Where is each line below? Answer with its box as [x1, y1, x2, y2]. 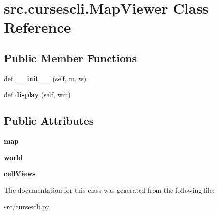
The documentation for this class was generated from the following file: [4, 184, 215, 195]
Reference [4, 17, 71, 37]
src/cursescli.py [4, 201, 49, 211]
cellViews [4, 168, 36, 179]
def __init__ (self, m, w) [4, 73, 87, 83]
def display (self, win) [4, 89, 71, 99]
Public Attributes [4, 113, 94, 128]
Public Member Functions [4, 50, 137, 65]
